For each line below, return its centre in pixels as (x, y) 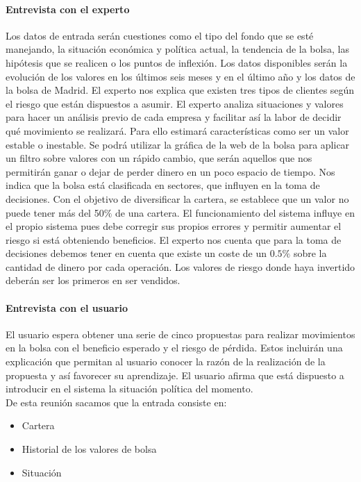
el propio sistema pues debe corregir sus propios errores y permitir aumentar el (174, 226)
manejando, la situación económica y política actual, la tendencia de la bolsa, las (177, 49)
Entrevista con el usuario (67, 307)
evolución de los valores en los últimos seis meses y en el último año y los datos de (180, 76)
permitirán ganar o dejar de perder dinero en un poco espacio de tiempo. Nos (170, 171)
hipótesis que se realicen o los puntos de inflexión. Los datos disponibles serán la (177, 62)
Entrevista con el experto (68, 9)
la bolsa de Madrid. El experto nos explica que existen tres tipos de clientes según (180, 90)
